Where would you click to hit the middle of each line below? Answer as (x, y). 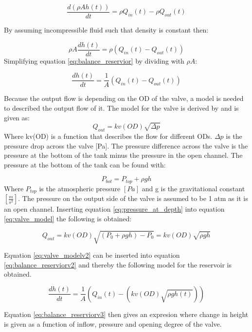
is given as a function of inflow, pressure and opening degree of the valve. (113, 324)
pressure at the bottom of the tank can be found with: (85, 164)
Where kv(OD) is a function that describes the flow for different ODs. (108, 136)
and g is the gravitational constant (193, 188)
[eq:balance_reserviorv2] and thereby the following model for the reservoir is (118, 264)
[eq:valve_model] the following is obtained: (68, 218)
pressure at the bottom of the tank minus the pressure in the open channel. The (123, 155)
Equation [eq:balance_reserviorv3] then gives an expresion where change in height (126, 314)
